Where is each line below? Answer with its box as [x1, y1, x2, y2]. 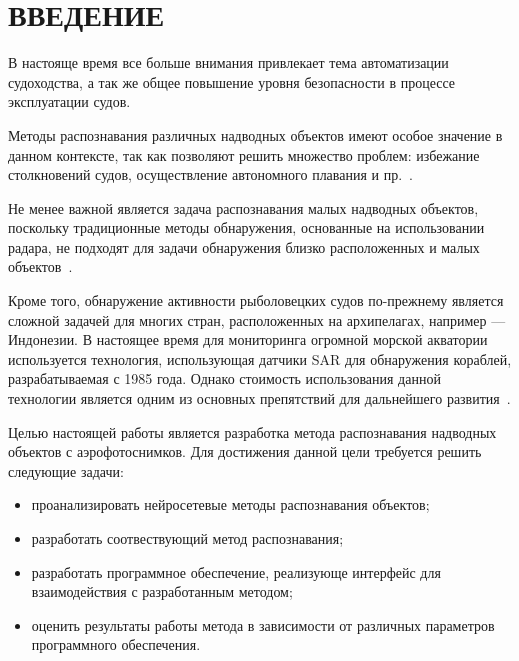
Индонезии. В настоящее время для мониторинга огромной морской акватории [8, 329, 488, 350]
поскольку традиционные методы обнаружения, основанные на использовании [8, 217, 485, 238]
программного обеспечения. [31, 634, 201, 655]
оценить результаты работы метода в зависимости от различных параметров [31, 614, 495, 635]
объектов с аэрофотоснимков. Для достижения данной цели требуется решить [8, 441, 482, 462]
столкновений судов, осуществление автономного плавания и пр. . [8, 164, 414, 185]
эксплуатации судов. [8, 91, 131, 112]
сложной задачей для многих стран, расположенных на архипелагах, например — [8, 309, 506, 330]
